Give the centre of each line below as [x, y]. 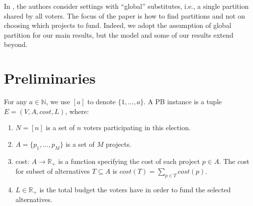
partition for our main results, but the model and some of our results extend [119, 34]
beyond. [16, 44]
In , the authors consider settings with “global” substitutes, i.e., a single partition [126, 6]
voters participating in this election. [137, 127]
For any [15, 102]
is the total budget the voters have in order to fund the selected [135, 189]
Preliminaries [50, 78]
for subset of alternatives [52, 171]
